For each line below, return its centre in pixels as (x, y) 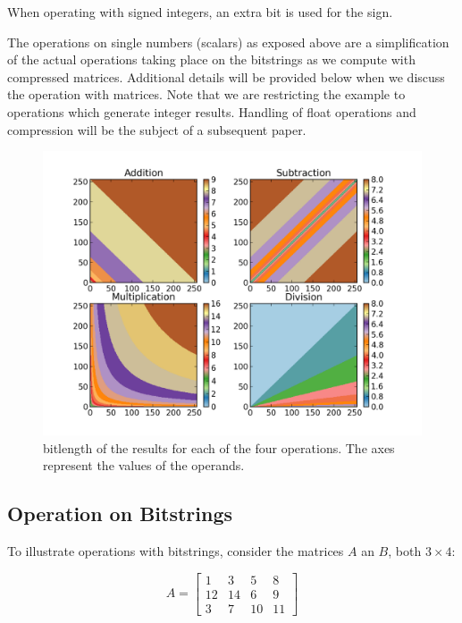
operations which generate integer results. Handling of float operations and (212, 111)
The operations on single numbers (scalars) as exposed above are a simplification (228, 42)
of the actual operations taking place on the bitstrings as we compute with (211, 59)
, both (405, 551)
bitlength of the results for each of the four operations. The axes (219, 447)
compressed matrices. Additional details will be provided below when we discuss (226, 76)
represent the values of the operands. (144, 465)
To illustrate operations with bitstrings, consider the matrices (176, 551)
